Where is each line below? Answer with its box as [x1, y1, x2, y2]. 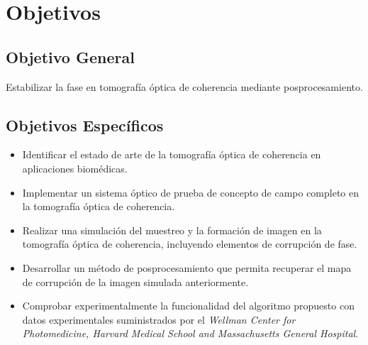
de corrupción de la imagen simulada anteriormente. [22, 274, 249, 289]
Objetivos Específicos [6, 114, 164, 136]
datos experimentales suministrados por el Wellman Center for [22, 312, 296, 327]
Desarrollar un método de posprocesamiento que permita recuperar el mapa [22, 260, 352, 275]
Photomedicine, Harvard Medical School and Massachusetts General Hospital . [22, 326, 359, 341]
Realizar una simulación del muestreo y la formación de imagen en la [22, 222, 322, 237]
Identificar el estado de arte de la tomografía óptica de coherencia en [22, 147, 321, 162]
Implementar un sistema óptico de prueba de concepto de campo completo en [22, 185, 359, 199]
